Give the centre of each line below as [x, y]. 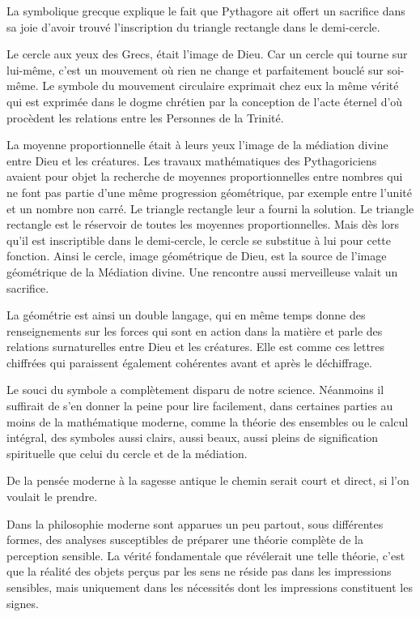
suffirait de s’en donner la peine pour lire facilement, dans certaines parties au [200, 406]
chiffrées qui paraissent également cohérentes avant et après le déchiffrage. [189, 362]
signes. [23, 603]
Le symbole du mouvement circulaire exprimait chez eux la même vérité [221, 86]
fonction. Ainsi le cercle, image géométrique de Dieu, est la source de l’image [197, 256]
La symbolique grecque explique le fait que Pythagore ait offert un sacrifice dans [206, 11]
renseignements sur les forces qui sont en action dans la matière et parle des [195, 330]
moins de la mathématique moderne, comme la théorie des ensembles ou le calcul [208, 421]
